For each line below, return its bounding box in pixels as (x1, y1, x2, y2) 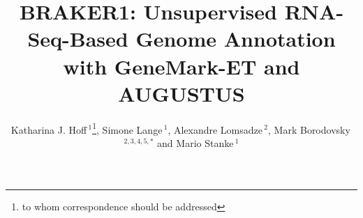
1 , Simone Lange (92, 120, 163, 137)
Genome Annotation (135, 24, 336, 53)
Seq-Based (27, 24, 128, 53)
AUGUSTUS (118, 79, 245, 107)
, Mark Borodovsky (268, 122, 350, 137)
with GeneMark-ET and (63, 52, 300, 80)
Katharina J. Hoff (10, 122, 87, 137)
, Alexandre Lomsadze (168, 122, 263, 137)
